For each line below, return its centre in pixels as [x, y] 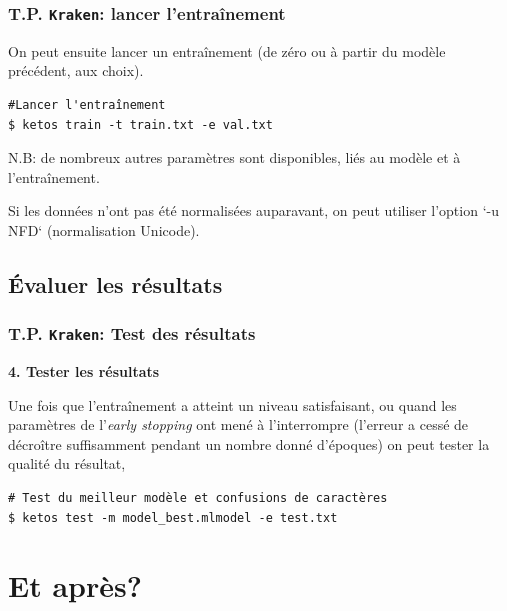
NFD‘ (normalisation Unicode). [104, 229]
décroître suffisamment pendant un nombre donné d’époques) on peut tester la [249, 443]
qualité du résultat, [67, 463]
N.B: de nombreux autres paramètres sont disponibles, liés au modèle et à [234, 157]
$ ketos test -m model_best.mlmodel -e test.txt [173, 517]
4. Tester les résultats [84, 371]
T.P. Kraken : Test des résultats [132, 333]
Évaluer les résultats [115, 283]
